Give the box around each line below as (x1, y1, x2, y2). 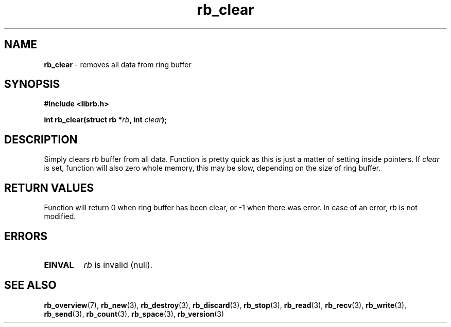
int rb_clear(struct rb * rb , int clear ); (44, 115, 167, 124)
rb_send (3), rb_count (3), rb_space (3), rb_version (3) (44, 309, 224, 318)
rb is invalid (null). (83, 259, 153, 270)
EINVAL (44, 259, 74, 270)
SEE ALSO (4, 279, 57, 292)
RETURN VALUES (4, 181, 94, 194)
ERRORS (4, 229, 48, 243)
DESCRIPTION (4, 133, 78, 146)
